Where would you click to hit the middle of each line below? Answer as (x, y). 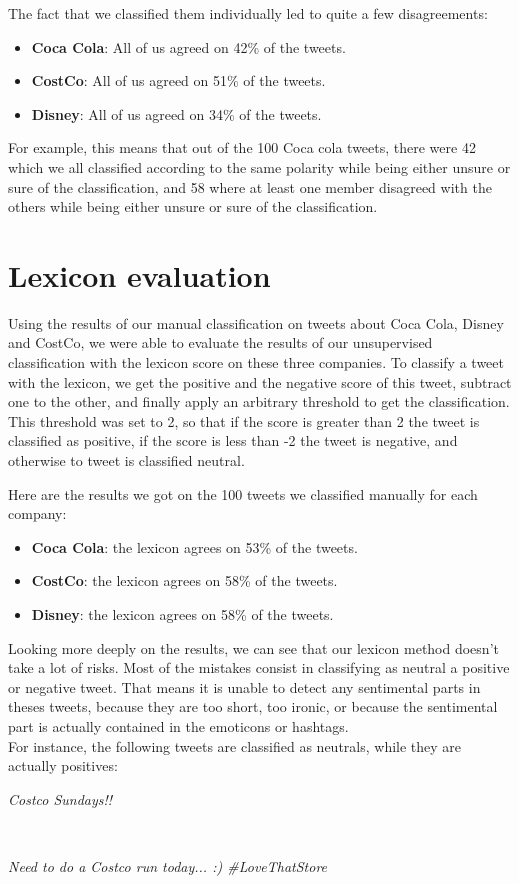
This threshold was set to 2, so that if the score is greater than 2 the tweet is (244, 420)
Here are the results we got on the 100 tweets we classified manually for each (243, 493)
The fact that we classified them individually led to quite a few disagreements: (248, 13)
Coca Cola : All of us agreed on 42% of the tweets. (188, 46)
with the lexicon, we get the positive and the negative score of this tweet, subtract (260, 381)
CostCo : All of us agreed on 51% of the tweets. (178, 80)
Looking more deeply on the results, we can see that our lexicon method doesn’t (253, 647)
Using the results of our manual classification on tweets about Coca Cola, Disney (256, 322)
